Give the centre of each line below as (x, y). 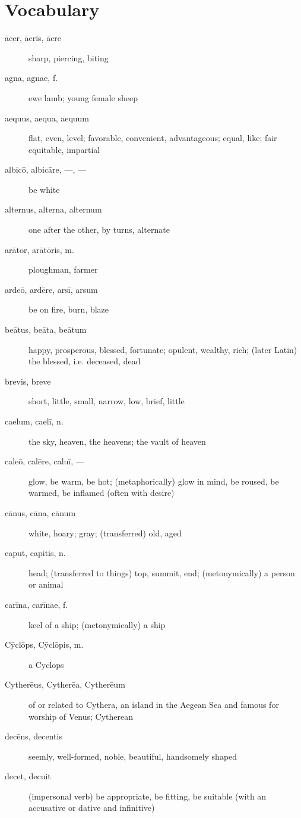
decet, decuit (28, 776)
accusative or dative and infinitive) (92, 808)
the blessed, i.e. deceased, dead (85, 361)
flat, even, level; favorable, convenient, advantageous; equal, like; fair (153, 138)
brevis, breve (28, 381)
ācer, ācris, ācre (33, 38)
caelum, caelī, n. (34, 421)
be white (44, 189)
